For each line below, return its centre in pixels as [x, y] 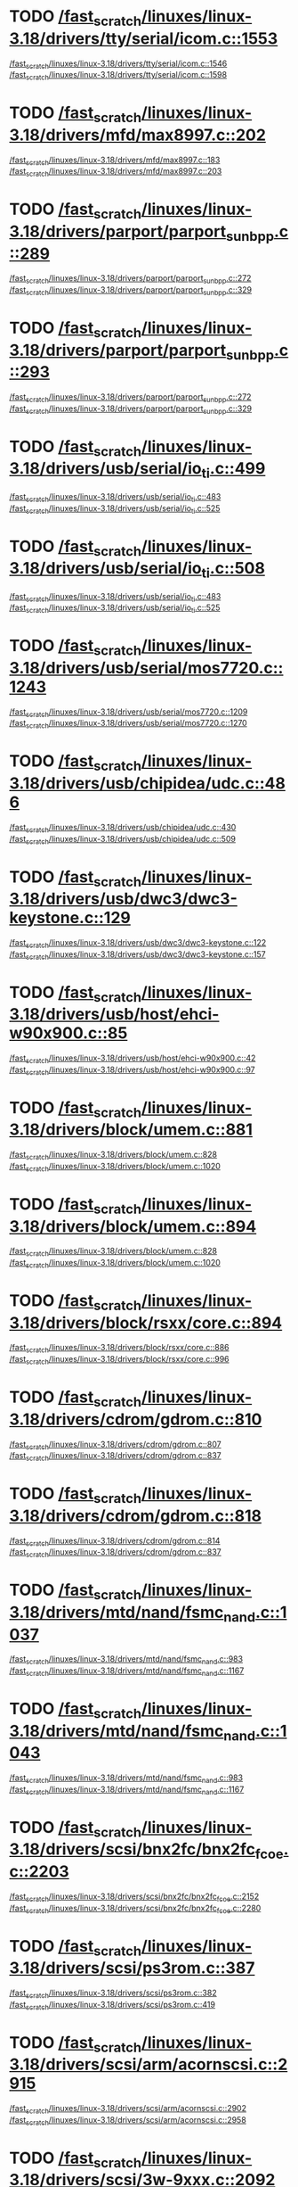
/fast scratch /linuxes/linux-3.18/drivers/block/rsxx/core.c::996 [119, 1360]
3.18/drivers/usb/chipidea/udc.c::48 [148, 784]
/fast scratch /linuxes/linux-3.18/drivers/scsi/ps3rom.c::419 [113, 2005]
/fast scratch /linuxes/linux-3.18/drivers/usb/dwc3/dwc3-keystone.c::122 [138, 943]
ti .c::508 [233, 570]
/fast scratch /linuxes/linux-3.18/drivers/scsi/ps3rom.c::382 [113, 1993]
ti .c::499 [234, 470]
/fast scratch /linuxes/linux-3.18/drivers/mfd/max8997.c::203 [116, 173]
